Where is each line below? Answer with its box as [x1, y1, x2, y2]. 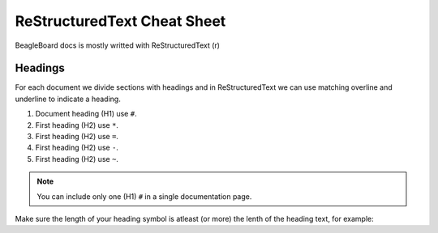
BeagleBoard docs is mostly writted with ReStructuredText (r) [15, 40, 221, 50]
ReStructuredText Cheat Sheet [15, 12, 226, 30]
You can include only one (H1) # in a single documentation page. [36, 191, 252, 201]
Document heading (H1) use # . [35, 109, 137, 119]
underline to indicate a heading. [15, 94, 121, 104]
